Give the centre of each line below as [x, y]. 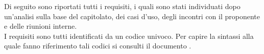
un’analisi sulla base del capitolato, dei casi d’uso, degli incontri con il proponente [132, 16]
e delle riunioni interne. [41, 26]
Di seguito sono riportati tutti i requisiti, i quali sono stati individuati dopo [122, 6]
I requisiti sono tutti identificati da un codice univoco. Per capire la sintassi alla [129, 36]
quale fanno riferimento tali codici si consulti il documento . [98, 46]
